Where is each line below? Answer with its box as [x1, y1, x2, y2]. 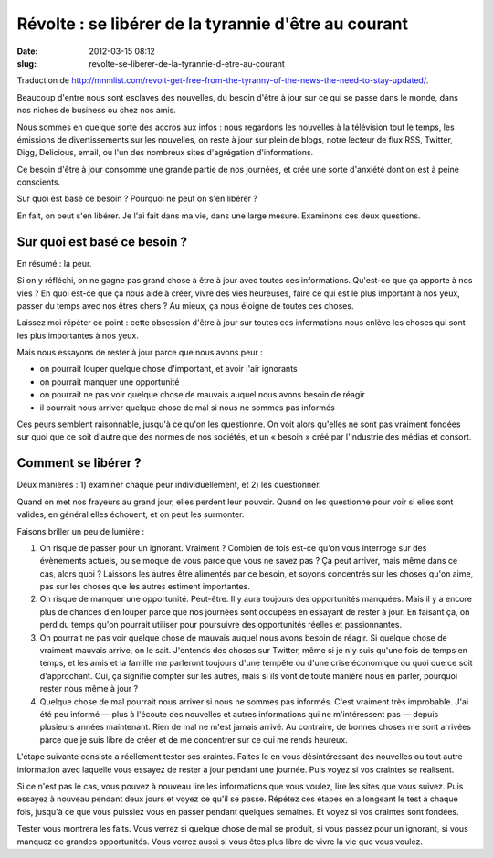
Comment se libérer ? [16, 455, 142, 471]
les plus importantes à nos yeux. [16, 330, 139, 341]
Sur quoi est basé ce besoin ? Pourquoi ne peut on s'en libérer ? [16, 193, 257, 205]
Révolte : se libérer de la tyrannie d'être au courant [16, 14, 408, 34]
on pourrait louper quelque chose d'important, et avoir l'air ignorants [39, 364, 298, 375]
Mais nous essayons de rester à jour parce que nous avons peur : [16, 347, 264, 358]
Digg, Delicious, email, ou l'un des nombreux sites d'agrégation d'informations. [16, 147, 314, 158]
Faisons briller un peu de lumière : [16, 525, 145, 536]
